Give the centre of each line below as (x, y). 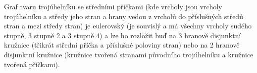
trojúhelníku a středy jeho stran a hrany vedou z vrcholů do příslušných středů (124, 16)
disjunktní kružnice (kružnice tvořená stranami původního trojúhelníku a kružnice (129, 54)
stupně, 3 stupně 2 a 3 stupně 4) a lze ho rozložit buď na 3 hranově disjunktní (123, 35)
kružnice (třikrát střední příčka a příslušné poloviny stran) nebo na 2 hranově (122, 45)
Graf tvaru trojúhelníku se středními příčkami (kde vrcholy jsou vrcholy (113, 6)
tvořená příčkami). (32, 64)
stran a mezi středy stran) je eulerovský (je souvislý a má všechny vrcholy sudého (128, 26)
